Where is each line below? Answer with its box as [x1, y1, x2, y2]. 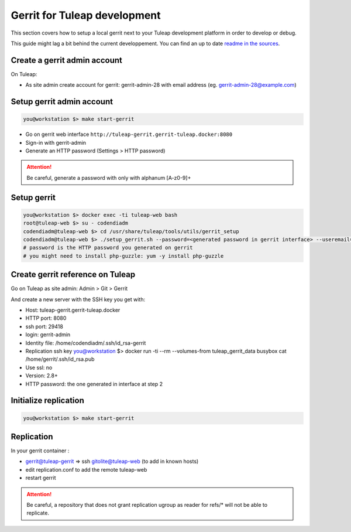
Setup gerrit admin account [11, 97, 113, 107]
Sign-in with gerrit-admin [25, 139, 87, 146]
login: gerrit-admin [25, 331, 71, 338]
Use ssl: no [25, 364, 53, 371]
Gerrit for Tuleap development [11, 9, 161, 22]
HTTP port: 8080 [25, 315, 67, 322]
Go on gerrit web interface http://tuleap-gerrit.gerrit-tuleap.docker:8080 [25, 131, 233, 138]
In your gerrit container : [11, 447, 70, 454]
